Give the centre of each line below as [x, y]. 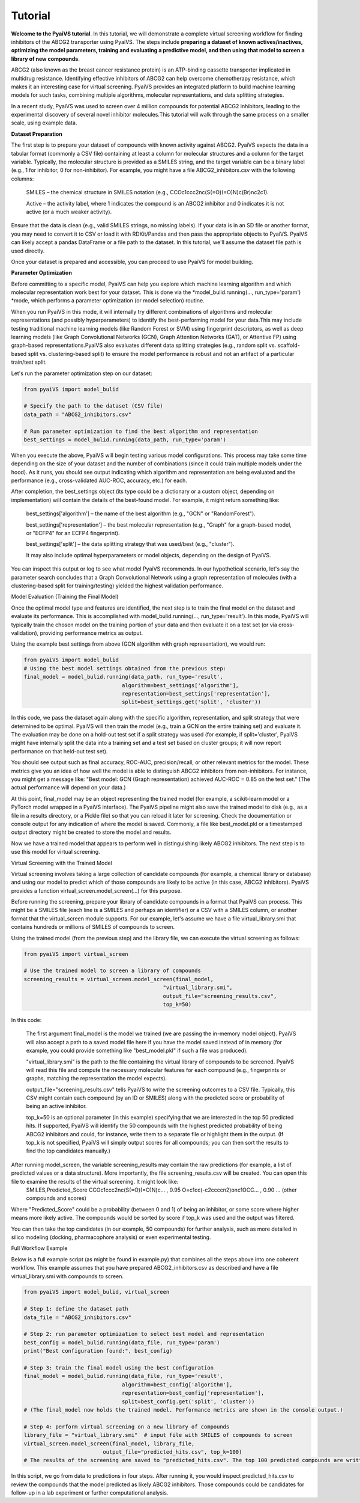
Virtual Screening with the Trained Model [61, 863]
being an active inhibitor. [56, 1106]
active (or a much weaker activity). [69, 212]
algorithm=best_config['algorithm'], [177, 1385]
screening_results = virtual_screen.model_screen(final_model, [119, 979]
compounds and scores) [56, 1198]
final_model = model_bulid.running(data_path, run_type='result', [123, 677]
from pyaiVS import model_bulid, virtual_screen [97, 1292]
